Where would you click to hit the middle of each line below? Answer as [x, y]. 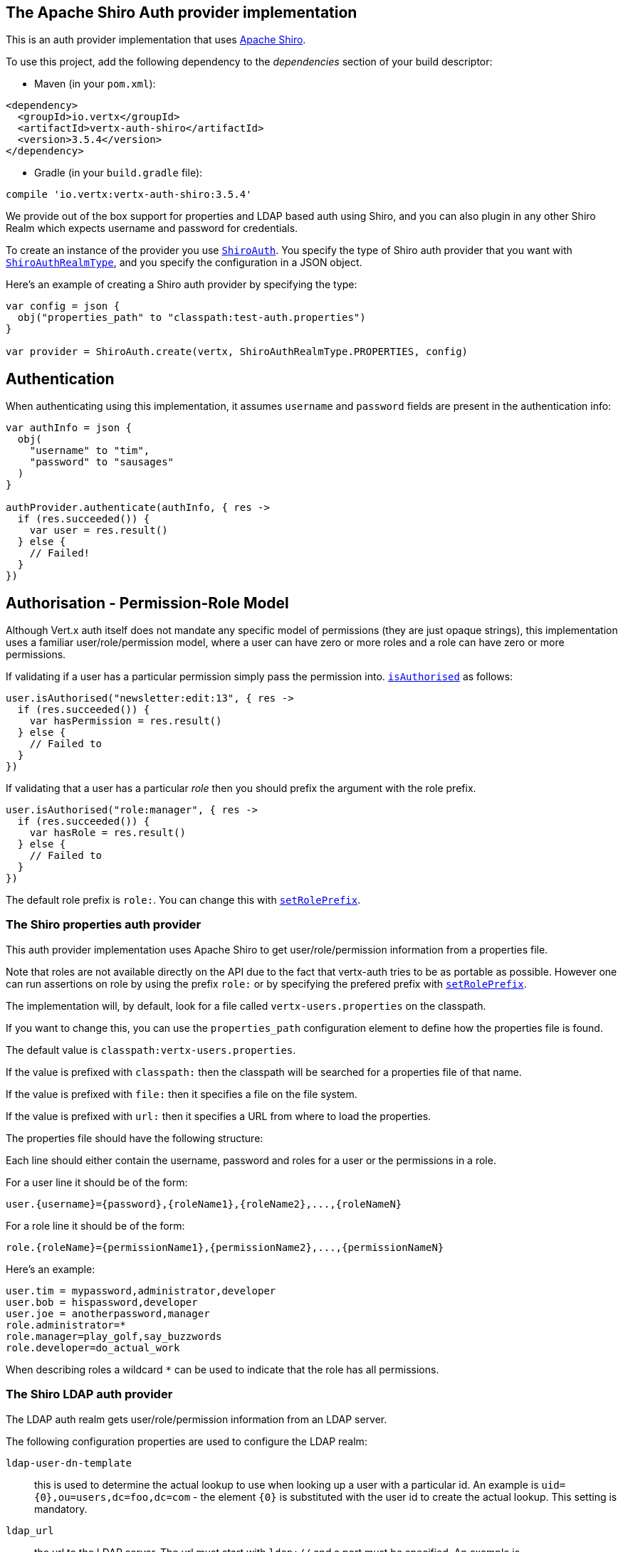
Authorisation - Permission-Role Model [147, 603]
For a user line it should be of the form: [97, 1182]
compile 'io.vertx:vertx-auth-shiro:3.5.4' [129, 195]
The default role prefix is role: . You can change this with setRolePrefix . [183, 900]
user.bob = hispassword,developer [102, 1302]
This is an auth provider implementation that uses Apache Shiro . [156, 40]
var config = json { [63, 306]
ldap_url [30, 1530]
